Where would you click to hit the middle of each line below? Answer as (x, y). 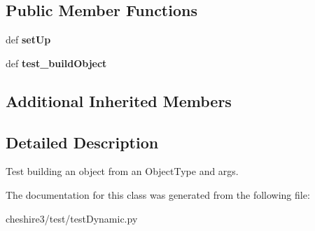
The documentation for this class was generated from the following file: (158, 194)
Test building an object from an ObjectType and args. (122, 171)
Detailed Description (82, 142)
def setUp (28, 40)
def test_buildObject (56, 63)
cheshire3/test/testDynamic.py (72, 218)
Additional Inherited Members (119, 100)
